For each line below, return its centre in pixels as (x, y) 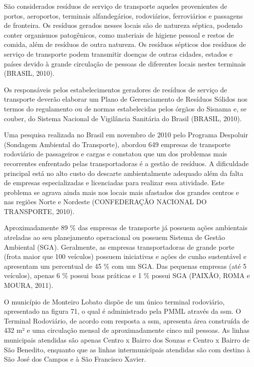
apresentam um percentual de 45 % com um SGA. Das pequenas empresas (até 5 (125, 266)
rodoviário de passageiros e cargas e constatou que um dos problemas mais (116, 154)
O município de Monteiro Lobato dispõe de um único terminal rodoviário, (114, 301)
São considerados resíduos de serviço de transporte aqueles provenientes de (116, 6)
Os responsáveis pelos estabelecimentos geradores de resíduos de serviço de (116, 89)
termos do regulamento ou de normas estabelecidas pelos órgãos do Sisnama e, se (125, 108)
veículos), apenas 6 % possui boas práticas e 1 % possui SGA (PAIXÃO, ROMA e (127, 275)
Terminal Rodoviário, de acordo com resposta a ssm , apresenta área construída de (127, 320)
